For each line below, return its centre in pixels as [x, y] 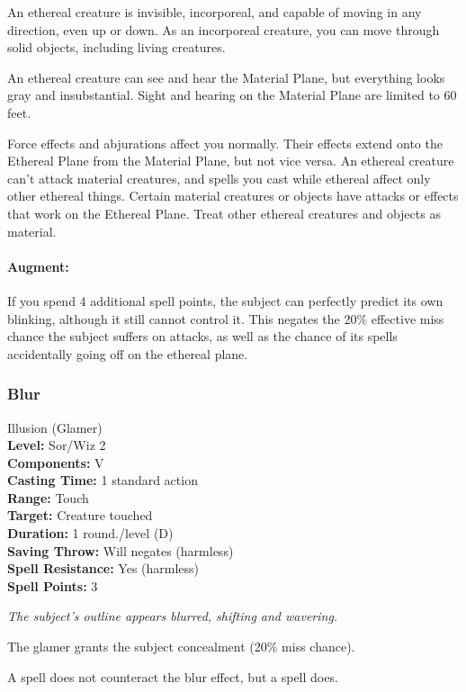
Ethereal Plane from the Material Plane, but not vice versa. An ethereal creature [231, 161]
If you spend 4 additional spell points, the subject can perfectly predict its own [225, 300]
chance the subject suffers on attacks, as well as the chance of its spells [202, 336]
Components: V [56, 462]
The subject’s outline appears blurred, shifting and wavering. [173, 616]
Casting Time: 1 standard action [103, 480]
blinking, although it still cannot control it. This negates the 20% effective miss [226, 318]
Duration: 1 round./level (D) [90, 533]
